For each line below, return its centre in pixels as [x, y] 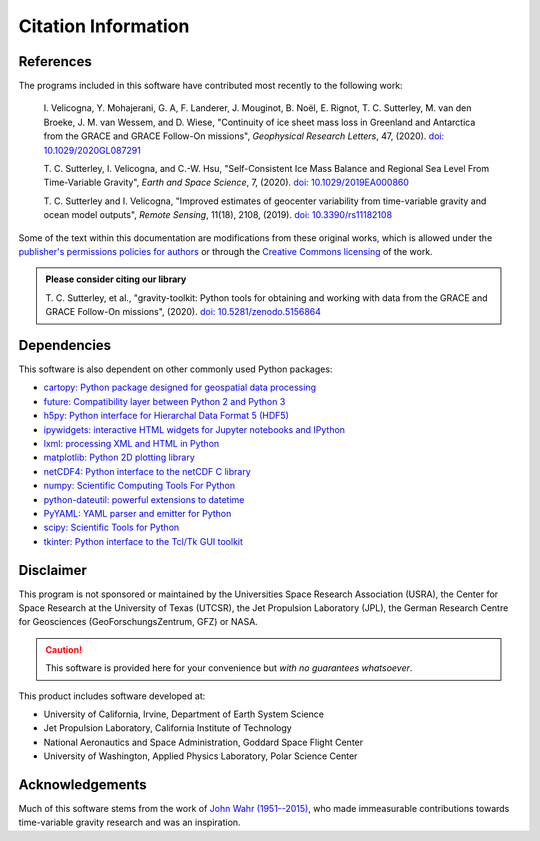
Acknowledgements [82, 784]
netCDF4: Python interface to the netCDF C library [147, 471]
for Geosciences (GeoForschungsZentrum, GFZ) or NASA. [138, 622]
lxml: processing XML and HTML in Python [131, 443]
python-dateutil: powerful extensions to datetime [144, 499]
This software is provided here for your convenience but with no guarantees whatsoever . [229, 668]
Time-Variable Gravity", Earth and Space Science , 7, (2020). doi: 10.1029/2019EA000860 [226, 182]
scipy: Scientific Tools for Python [111, 527]
